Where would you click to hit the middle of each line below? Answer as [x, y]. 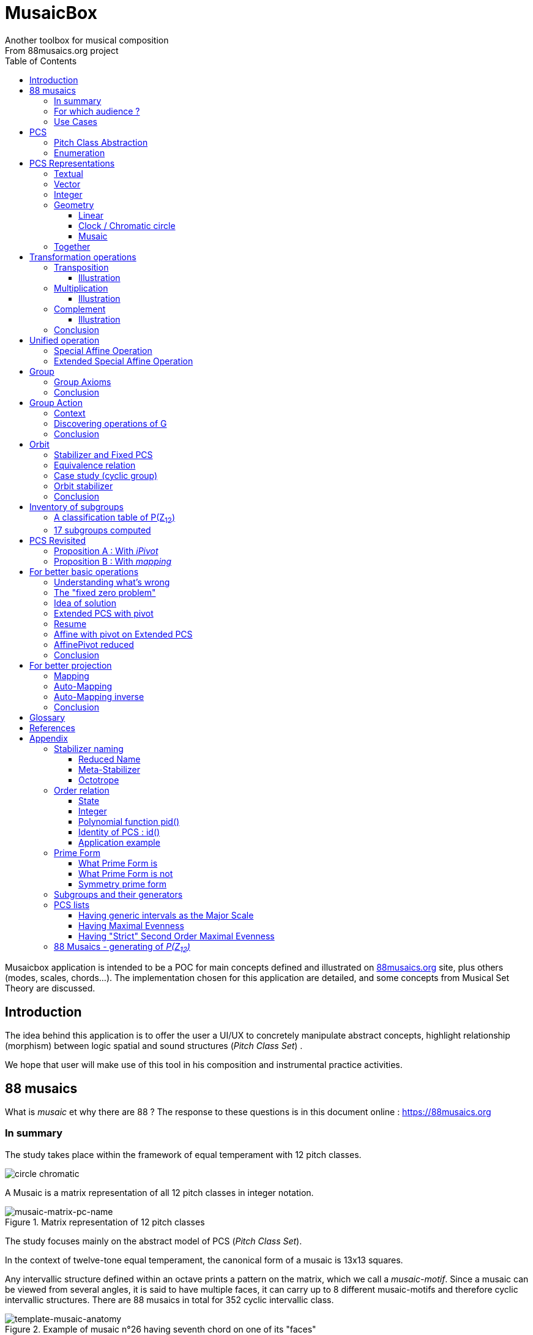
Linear [91, 215]
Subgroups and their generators [118, 894]
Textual [69, 173]
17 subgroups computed [102, 530]
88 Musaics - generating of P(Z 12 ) [122, 947]
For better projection [71, 665]
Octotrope [99, 780]
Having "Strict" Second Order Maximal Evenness [177, 936]
